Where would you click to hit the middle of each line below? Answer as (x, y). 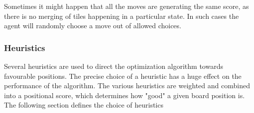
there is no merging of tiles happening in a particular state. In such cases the (122, 16)
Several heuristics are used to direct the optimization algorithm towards (114, 66)
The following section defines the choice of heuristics (84, 105)
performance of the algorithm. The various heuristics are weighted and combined (127, 85)
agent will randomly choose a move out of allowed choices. (93, 26)
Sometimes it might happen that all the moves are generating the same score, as (127, 6)
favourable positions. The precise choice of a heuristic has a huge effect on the (123, 76)
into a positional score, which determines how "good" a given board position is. (125, 95)
